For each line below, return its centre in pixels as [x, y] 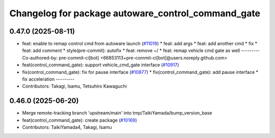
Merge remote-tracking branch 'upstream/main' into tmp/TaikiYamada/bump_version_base [117, 113]
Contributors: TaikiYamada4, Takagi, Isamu [67, 127]
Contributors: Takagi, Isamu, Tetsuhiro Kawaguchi [74, 86]
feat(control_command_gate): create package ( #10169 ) [80, 120]
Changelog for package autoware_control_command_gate [135, 13]
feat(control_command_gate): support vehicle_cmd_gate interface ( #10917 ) [101, 65]
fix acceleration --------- [48, 79]
